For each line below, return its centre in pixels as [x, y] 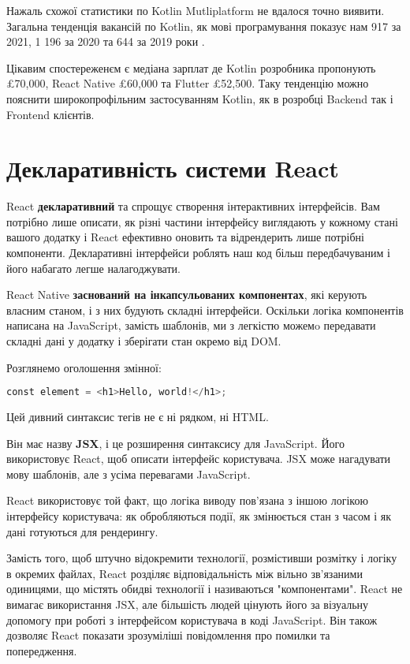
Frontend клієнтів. [50, 114]
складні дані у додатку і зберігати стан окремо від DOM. [144, 341]
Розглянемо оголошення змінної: [84, 367]
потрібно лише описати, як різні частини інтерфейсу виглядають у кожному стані [202, 221]
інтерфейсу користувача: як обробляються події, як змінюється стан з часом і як [199, 516]
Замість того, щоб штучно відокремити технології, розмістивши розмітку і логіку [202, 558]
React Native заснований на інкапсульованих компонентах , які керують [187, 295]
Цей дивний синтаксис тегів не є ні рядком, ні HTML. [138, 417]
